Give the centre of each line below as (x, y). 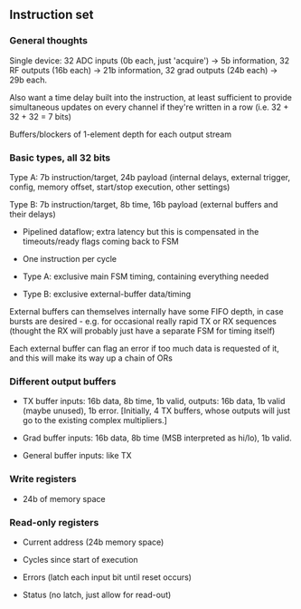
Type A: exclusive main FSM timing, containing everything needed (146, 276)
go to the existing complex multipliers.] (94, 420)
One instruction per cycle (70, 258)
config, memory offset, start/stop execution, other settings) (120, 187)
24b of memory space (64, 498)
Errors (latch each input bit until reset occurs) (107, 577)
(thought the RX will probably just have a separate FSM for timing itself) (142, 331)
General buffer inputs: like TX (77, 456)
